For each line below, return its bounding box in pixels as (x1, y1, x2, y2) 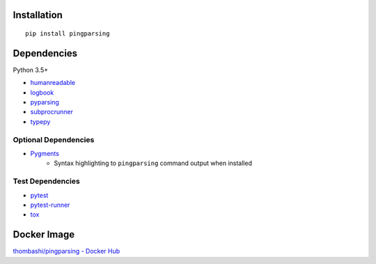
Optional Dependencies (13, 134, 95, 144)
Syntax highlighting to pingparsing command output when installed (54, 159, 252, 167)
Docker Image (13, 228, 75, 240)
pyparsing (30, 98, 59, 107)
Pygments (30, 150, 59, 158)
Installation (13, 9, 63, 21)
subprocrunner (30, 108, 73, 116)
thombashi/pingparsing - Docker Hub (13, 247, 120, 256)
